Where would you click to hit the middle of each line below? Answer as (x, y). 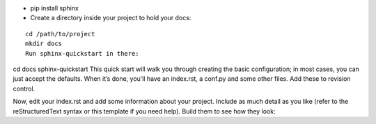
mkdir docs (44, 44)
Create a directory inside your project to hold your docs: (111, 18)
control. (24, 88)
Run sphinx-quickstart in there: (82, 53)
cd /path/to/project (60, 34)
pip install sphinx (55, 8)
